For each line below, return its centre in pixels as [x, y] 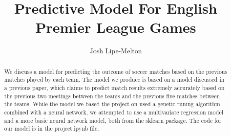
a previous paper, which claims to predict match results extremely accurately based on [114, 88]
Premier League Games [116, 27]
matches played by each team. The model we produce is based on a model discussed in [114, 79]
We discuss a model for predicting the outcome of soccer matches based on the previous [116, 71]
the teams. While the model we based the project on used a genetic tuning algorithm [112, 104]
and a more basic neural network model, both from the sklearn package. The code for [113, 120]
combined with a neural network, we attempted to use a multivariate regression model [114, 112]
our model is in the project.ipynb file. [52, 128]
